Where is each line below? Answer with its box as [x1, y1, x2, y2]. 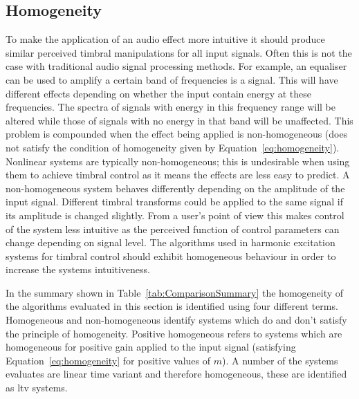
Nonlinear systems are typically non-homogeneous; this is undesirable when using [6, 154, 350, 168]
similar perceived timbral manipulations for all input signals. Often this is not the [6, 45, 352, 59]
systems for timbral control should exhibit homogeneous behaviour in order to [6, 248, 336, 263]
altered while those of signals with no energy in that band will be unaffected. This [6, 113, 353, 127]
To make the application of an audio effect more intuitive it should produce [6, 32, 325, 46]
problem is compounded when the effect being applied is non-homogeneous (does [6, 127, 348, 141]
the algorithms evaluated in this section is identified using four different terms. [6, 299, 338, 313]
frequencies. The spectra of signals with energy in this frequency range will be [6, 100, 335, 114]
